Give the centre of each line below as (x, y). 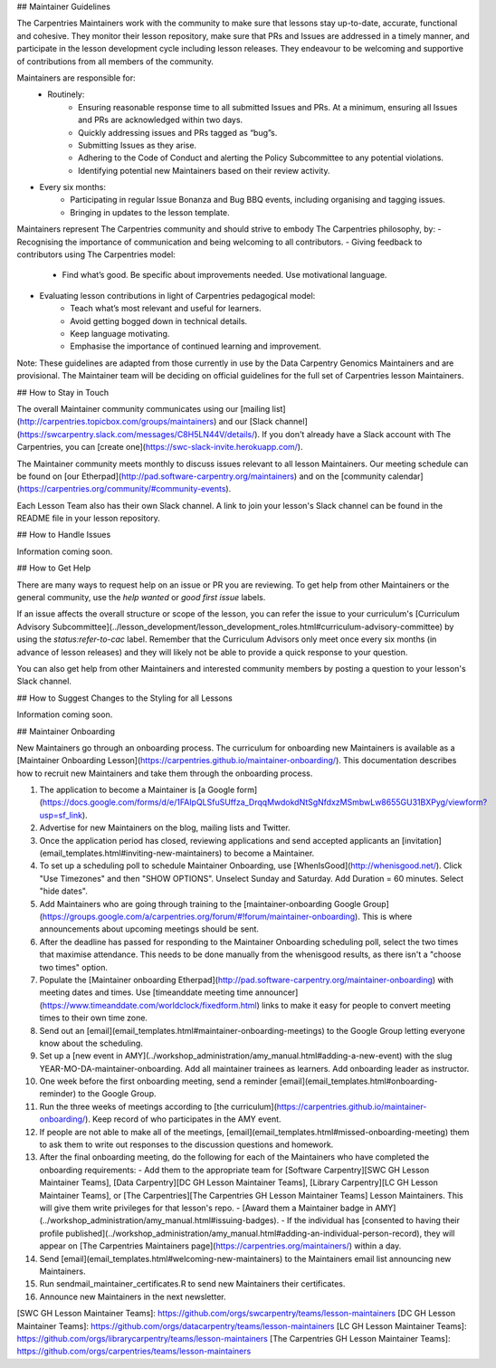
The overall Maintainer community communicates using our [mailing (143, 408)
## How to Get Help (54, 568)
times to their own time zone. (94, 1018)
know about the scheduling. (91, 1043)
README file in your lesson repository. (88, 518)
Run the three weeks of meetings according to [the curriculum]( (158, 1106)
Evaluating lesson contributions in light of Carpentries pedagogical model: (177, 295)
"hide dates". (63, 891)
